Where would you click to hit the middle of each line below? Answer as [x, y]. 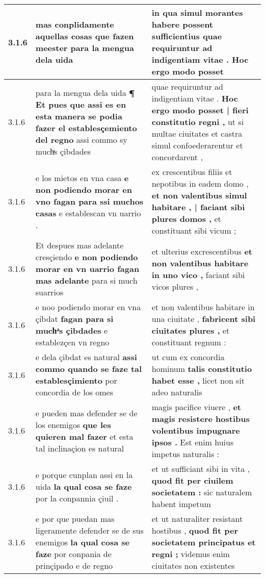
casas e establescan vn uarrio [88, 213]
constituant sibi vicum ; [194, 230]
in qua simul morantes [197, 12]
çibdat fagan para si [74, 319]
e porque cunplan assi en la [84, 474]
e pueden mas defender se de [86, 413]
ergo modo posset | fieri [200, 110]
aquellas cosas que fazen [85, 36]
